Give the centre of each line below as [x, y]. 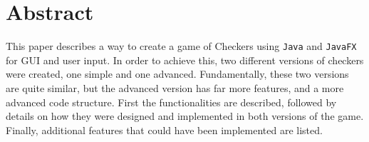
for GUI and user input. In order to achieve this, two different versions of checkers [185, 60]
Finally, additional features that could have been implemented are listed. [164, 130]
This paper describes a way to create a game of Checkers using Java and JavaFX [181, 46]
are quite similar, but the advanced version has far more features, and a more [175, 87]
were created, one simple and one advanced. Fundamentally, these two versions [177, 74]
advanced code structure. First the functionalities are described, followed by [171, 102]
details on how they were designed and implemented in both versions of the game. [185, 116]
